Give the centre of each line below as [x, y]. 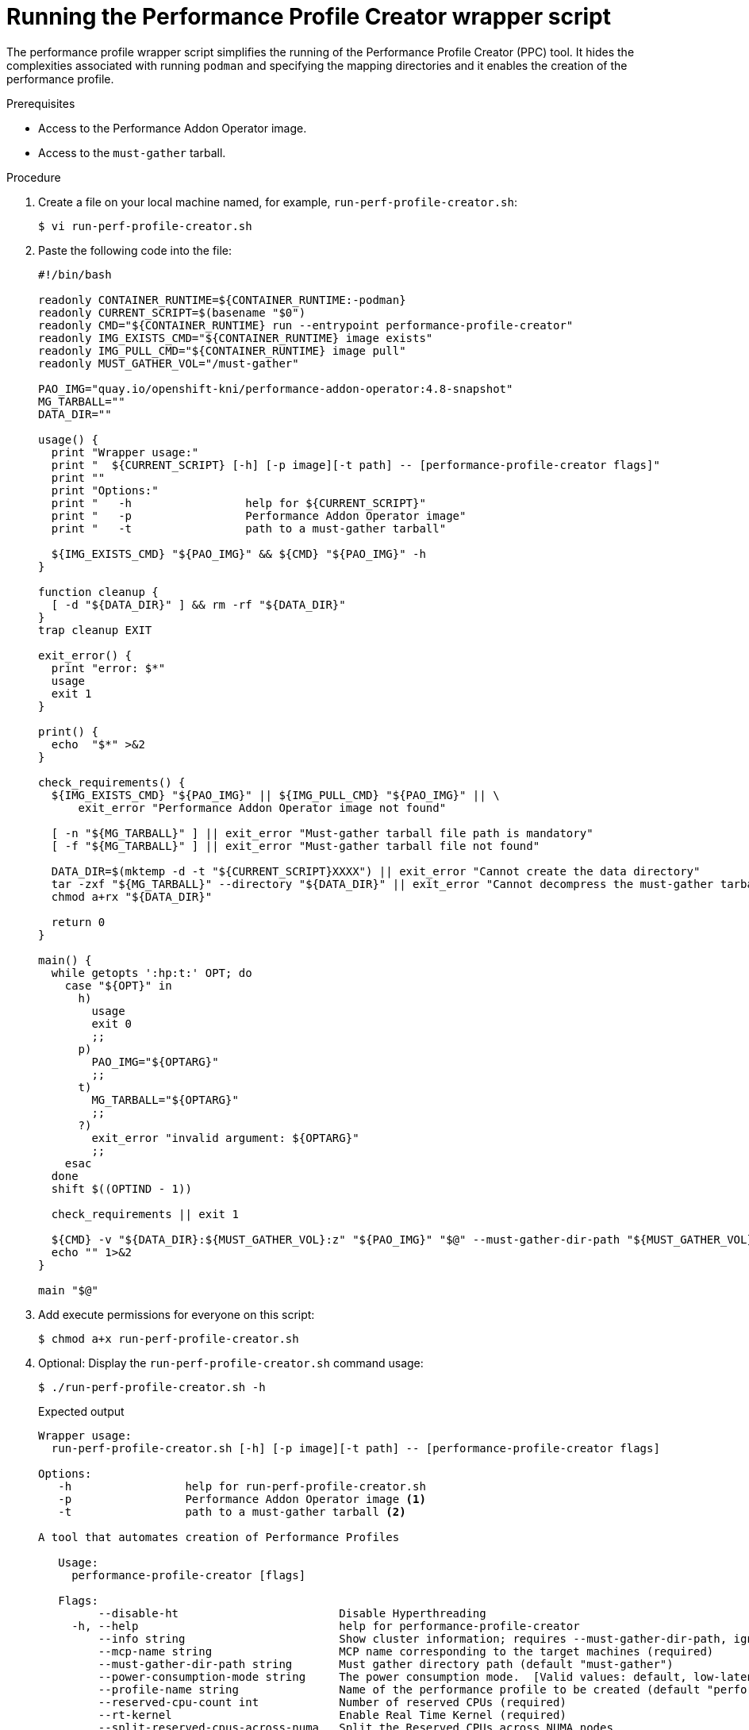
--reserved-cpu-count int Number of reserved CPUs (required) [332, 1702]
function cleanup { [98, 592]
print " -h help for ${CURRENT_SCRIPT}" [238, 503]
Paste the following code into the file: [135, 250]
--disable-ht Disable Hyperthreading [292, 1613]
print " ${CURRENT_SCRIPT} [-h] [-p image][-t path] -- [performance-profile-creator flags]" [355, 465]
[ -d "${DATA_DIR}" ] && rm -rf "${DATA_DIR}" [198, 604]
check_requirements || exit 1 [145, 1214]
